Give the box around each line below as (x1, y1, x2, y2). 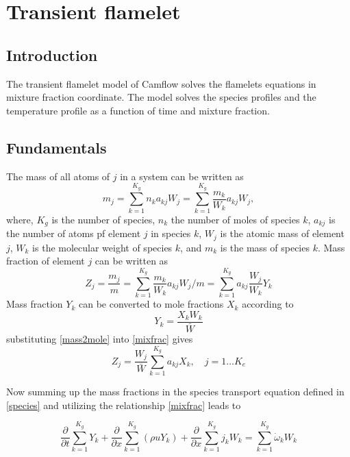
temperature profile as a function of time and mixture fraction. (6, 103, 270, 117)
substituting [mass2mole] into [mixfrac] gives (6, 332, 193, 346)
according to (242, 297, 294, 311)
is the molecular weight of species (32, 240, 173, 254)
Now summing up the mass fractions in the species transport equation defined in (6, 384, 345, 399)
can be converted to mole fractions (79, 297, 224, 311)
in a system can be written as (120, 169, 244, 183)
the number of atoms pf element (6, 226, 141, 240)
